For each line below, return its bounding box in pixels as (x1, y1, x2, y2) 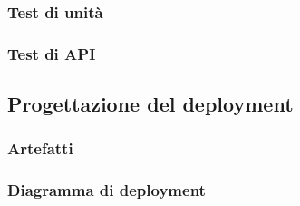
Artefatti (7, 137, 73, 160)
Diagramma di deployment (7, 179, 206, 201)
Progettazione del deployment (7, 90, 294, 118)
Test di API (7, 42, 96, 64)
